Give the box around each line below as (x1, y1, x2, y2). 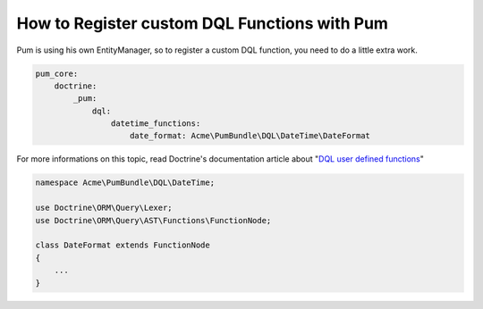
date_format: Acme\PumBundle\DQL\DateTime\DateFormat (130, 130, 371, 141)
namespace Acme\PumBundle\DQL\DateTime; (35, 178, 215, 188)
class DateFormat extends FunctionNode (35, 240, 210, 250)
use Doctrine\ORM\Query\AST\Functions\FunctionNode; (35, 215, 272, 225)
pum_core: (35, 68, 79, 79)
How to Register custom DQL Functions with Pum (16, 13, 389, 33)
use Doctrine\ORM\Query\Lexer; (35, 203, 174, 213)
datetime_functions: (110, 119, 201, 129)
